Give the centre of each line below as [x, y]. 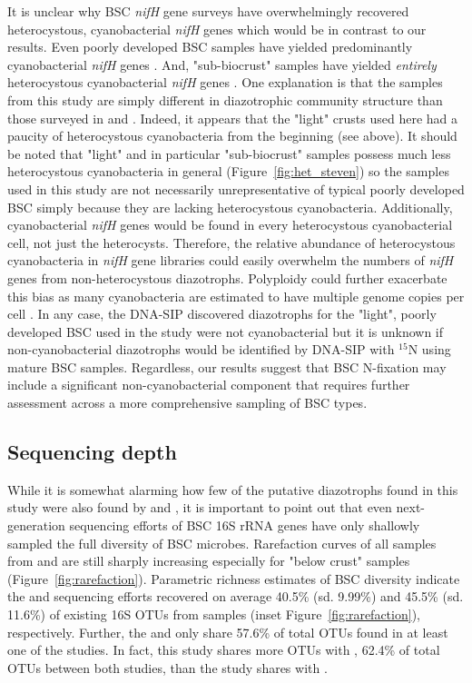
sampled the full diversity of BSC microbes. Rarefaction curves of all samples [222, 543]
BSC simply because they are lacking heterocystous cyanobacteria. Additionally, [230, 207]
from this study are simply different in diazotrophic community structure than [225, 99]
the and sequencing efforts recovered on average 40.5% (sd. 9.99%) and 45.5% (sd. [236, 596]
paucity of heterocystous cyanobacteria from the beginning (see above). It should [232, 136]
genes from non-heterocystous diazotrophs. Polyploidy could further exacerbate [227, 277]
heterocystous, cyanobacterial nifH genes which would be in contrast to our [217, 29]
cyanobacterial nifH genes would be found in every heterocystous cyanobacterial [230, 225]
